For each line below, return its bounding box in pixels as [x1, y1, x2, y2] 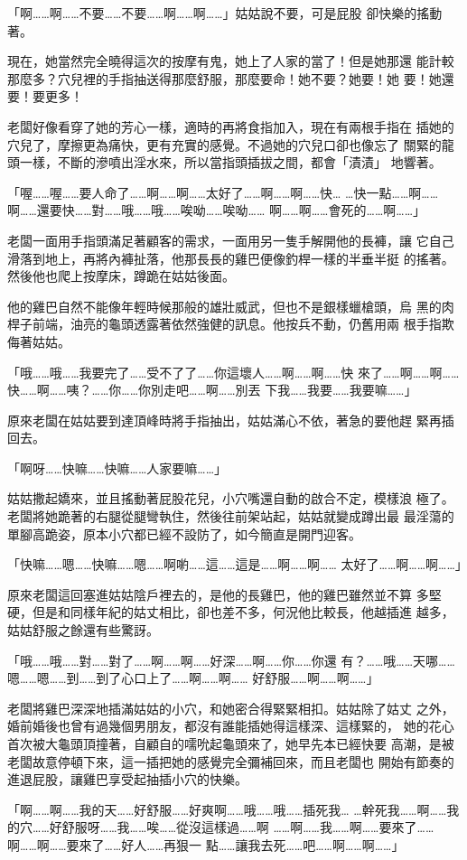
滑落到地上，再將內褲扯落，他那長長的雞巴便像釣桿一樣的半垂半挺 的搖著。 [7, 248, 454, 267]
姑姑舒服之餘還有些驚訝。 [7, 621, 159, 640]
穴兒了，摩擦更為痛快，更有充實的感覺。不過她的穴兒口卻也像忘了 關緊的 [7, 135, 442, 154]
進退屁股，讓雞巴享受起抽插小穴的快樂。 [7, 770, 248, 789]
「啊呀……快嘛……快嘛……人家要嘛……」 [7, 458, 228, 477]
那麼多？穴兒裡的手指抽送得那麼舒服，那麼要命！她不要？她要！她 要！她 [7, 69, 442, 88]
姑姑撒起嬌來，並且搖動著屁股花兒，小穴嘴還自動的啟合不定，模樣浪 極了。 [7, 489, 454, 508]
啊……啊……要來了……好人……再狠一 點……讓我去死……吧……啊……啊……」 [7, 835, 405, 854]
